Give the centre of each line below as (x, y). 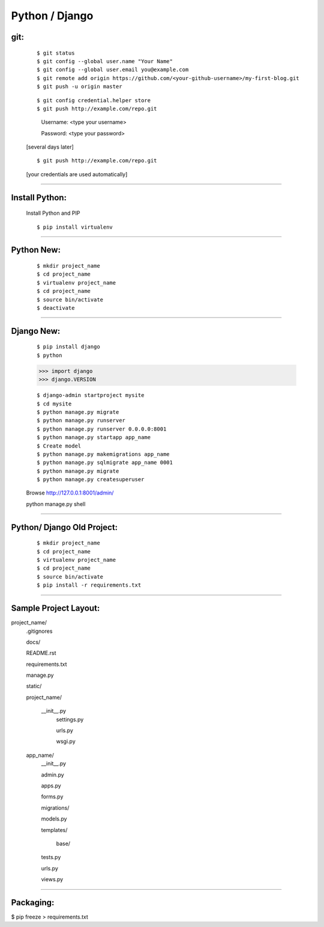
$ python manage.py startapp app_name (94, 437)
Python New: (36, 250)
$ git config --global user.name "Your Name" (105, 61)
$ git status (56, 53)
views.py (52, 879)
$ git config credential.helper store (94, 100)
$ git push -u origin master (79, 87)
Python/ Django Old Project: (64, 527)
